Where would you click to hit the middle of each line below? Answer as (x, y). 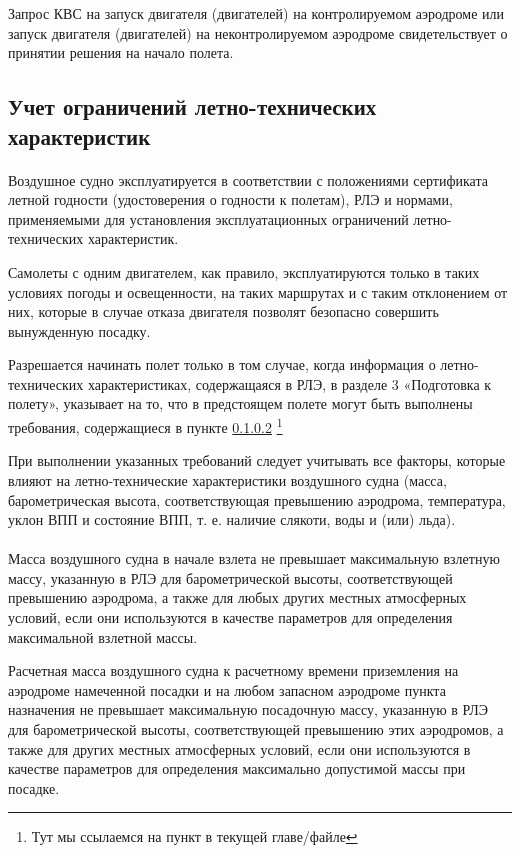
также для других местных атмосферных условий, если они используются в (239, 748)
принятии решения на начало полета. (121, 52)
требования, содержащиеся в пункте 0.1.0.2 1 (145, 425)
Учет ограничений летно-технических (192, 106)
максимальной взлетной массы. (103, 636)
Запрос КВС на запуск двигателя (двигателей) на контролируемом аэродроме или (256, 13)
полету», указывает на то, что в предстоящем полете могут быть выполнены (240, 403)
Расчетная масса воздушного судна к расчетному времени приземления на (233, 670)
